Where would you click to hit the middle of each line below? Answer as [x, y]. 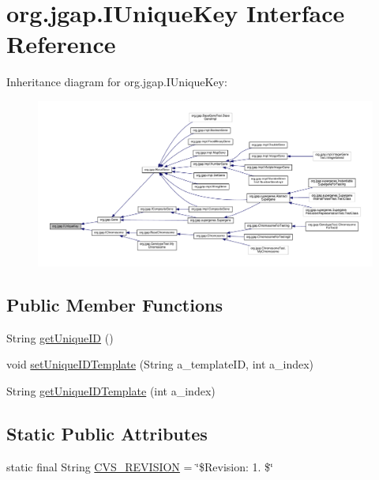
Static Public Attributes [107, 433]
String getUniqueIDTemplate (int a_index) [111, 390]
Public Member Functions [114, 304]
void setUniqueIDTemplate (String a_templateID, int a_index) [160, 364]
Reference [61, 44]
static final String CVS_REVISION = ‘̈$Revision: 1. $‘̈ [140, 466]
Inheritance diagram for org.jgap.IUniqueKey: [117, 82]
